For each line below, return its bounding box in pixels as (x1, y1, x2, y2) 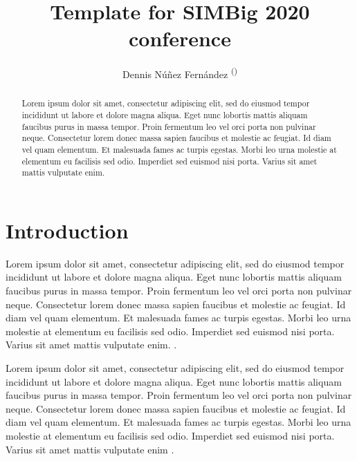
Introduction (6, 216, 129, 244)
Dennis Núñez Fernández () (122, 65, 237, 81)
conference (129, 24, 231, 53)
